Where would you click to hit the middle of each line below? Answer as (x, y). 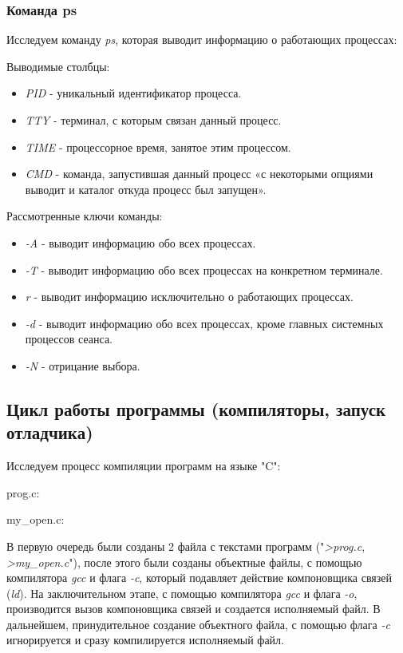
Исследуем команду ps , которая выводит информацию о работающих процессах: (202, 40)
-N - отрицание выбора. (83, 365)
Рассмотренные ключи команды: (85, 216)
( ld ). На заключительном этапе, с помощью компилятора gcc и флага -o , (182, 593)
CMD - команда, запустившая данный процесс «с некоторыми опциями (199, 174)
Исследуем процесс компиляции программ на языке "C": (144, 466)
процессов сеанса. (69, 339)
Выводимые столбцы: (58, 66)
